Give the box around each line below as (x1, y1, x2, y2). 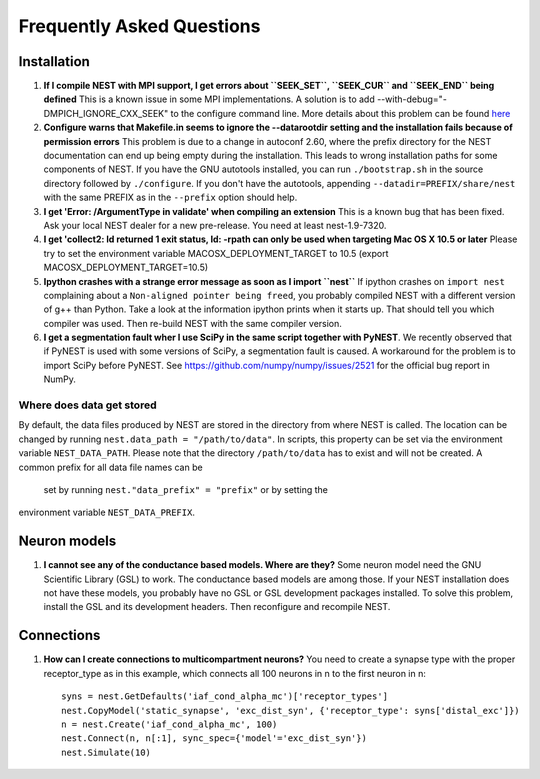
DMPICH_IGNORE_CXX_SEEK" (43, 107, 169, 119)
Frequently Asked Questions (18, 15, 261, 37)
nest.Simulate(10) (61, 746, 152, 758)
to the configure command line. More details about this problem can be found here (170, 107, 511, 119)
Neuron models (18, 533, 117, 550)
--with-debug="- (376, 93, 447, 105)
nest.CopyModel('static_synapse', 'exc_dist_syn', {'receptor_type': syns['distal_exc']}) (61, 705, 520, 716)
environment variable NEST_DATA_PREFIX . (18, 506, 195, 519)
